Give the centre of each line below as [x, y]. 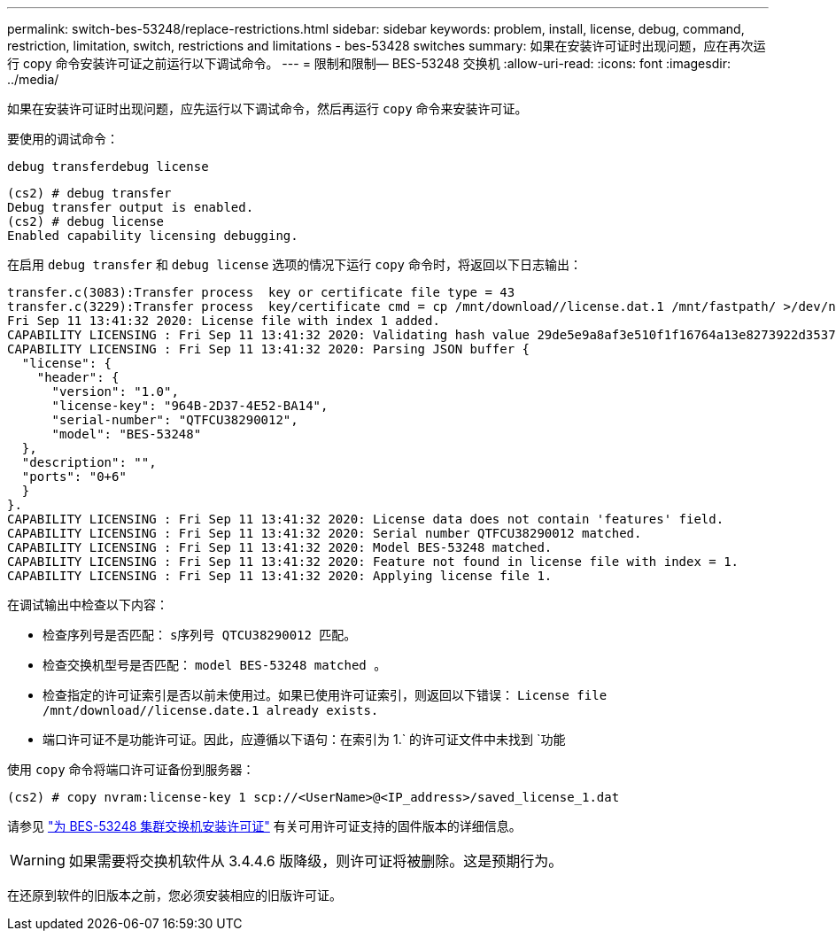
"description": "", [89, 462]
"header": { [78, 377]
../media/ [33, 79]
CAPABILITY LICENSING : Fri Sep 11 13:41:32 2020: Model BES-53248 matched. [280, 547]
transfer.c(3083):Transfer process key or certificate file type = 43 [261, 292]
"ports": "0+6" [74, 477]
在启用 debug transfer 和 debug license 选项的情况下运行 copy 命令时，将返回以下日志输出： [294, 264]
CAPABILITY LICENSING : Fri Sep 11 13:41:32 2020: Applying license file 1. [280, 576]
